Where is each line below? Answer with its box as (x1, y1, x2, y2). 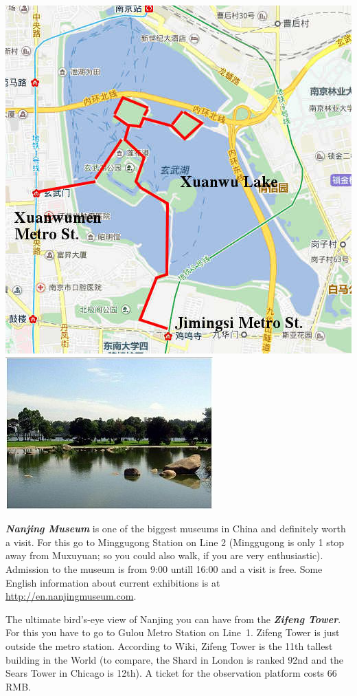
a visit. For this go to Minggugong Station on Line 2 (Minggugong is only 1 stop (5, 534, 345, 549)
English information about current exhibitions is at (5, 575, 220, 589)
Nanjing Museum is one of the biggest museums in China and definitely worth (5, 521, 346, 536)
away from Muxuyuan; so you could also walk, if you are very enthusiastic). (5, 548, 323, 563)
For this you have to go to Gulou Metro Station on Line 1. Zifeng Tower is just (5, 625, 340, 640)
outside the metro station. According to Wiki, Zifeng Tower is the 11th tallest (5, 638, 333, 653)
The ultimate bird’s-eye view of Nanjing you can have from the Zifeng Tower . (5, 611, 341, 626)
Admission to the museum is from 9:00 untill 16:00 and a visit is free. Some (5, 561, 323, 576)
